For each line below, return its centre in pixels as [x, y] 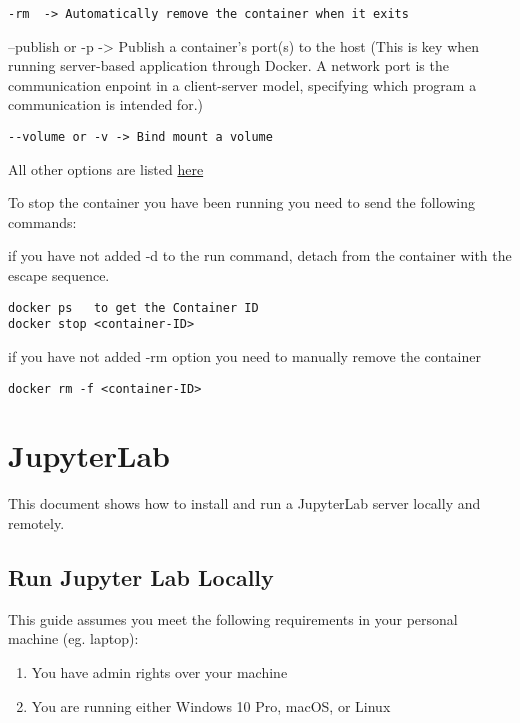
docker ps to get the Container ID [133, 307]
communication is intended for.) [105, 104]
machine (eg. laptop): [73, 638]
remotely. [36, 522]
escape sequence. [59, 275]
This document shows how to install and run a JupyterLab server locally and [244, 503]
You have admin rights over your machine [159, 671]
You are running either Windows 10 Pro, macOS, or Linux [211, 705]
